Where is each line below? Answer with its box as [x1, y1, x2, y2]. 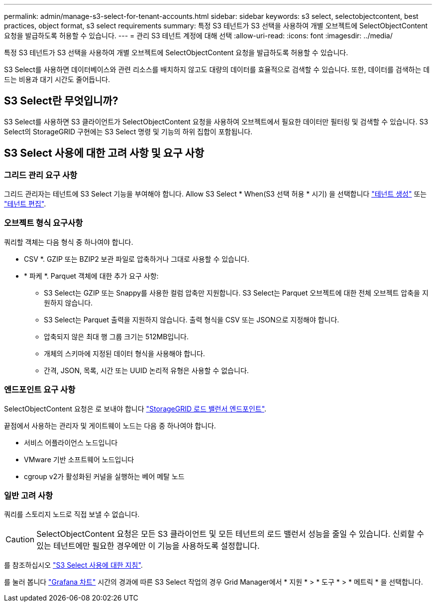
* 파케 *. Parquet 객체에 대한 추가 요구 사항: [24, 271, 159, 280]
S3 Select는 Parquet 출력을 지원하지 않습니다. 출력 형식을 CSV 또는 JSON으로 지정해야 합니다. [44, 315, 339, 324]
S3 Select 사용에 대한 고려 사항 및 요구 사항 [4, 147, 205, 160]
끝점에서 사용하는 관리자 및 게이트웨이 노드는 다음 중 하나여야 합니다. [4, 421, 216, 430]
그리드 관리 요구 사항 [4, 170, 78, 180]
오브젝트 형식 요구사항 [4, 218, 83, 228]
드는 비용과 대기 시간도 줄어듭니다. [4, 75, 110, 84]
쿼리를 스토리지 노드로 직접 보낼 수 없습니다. [4, 510, 140, 519]
